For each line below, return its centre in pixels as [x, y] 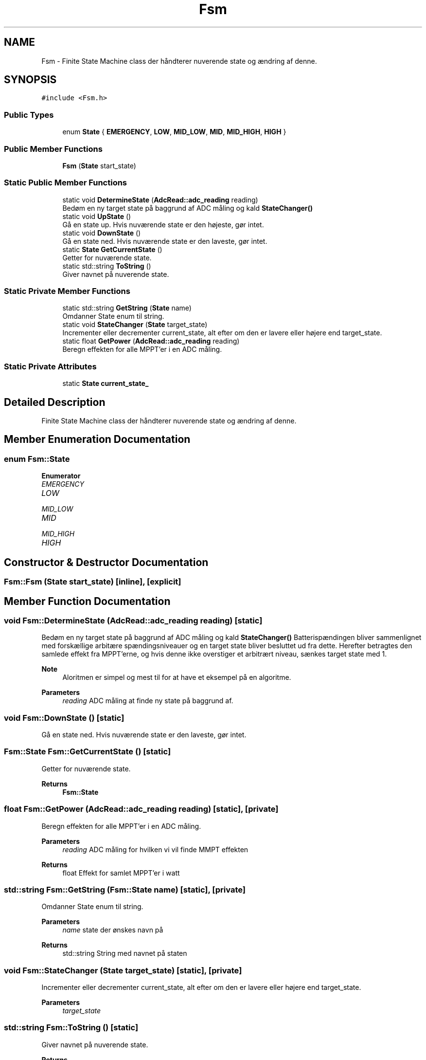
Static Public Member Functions [66, 183]
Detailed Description [55, 402]
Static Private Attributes [50, 366]
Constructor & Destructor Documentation [106, 562]
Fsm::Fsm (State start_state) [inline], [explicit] [93, 582]
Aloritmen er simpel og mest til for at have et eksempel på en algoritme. [177, 677]
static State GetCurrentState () [112, 249]
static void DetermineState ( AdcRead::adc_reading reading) [160, 200]
